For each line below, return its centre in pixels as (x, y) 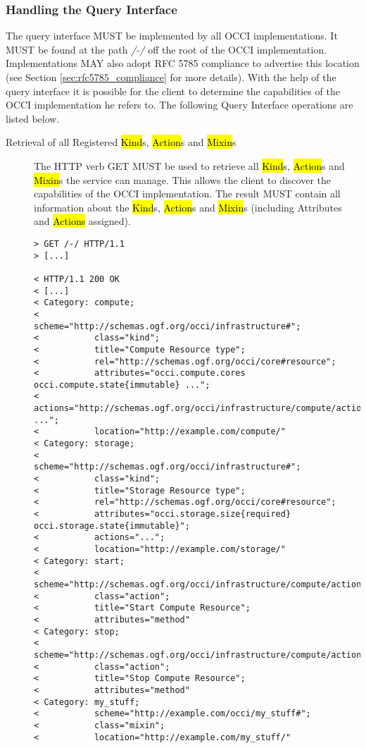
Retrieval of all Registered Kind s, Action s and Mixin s (121, 142)
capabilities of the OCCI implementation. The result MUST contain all (187, 194)
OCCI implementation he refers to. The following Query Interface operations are (179, 105)
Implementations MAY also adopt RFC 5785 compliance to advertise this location (183, 63)
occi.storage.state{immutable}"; (112, 526)
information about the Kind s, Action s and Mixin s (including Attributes (188, 207)
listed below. (33, 118)
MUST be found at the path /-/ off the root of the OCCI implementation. (166, 49)
